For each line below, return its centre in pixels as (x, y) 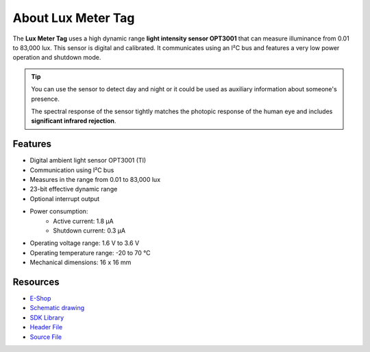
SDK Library (47, 317)
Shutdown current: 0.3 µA (89, 231)
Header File (46, 327)
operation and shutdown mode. (57, 58)
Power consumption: (59, 211)
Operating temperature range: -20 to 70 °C (90, 253)
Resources (36, 282)
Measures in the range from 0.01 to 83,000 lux (95, 179)
